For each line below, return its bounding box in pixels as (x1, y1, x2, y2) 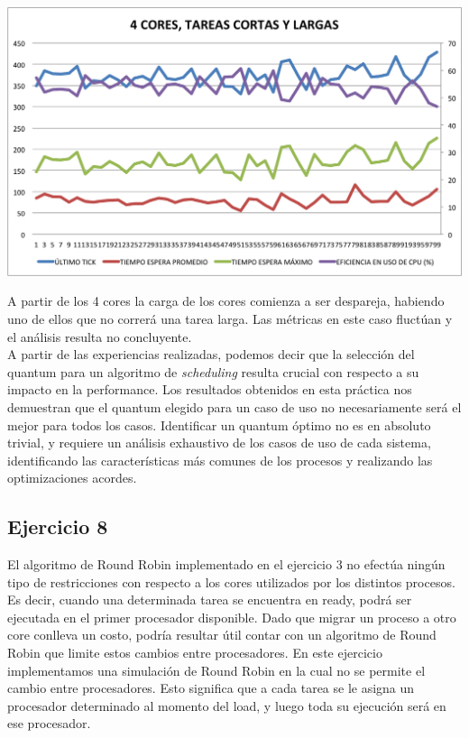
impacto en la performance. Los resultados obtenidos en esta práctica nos (7, 380, 412, 399)
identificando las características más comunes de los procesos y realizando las (7, 450, 433, 469)
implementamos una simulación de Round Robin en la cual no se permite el (7, 660, 426, 679)
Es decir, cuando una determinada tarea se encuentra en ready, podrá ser (7, 590, 412, 609)
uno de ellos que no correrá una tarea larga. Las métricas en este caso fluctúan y (7, 309, 453, 327)
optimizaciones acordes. (7, 468, 137, 487)
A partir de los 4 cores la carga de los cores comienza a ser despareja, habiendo (7, 291, 445, 310)
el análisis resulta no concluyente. (7, 327, 192, 346)
